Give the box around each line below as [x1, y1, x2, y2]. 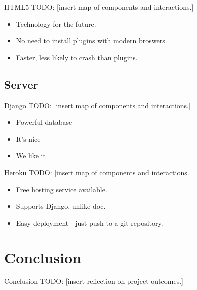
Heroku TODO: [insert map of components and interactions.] [4, 167, 191, 177]
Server [4, 76, 38, 92]
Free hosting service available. [16, 184, 107, 194]
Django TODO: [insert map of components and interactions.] [4, 100, 191, 110]
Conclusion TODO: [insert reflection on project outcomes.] [4, 276, 183, 286]
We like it [16, 150, 46, 161]
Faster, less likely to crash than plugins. [16, 52, 138, 62]
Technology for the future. [16, 18, 96, 29]
